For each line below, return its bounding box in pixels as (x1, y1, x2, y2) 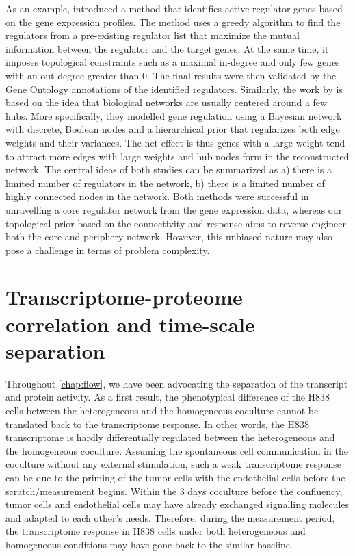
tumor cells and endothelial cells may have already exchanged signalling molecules (5, 497, 350, 511)
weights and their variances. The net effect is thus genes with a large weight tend (5, 135, 345, 149)
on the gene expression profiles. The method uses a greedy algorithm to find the (5, 14, 341, 29)
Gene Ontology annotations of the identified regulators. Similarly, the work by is (5, 81, 343, 96)
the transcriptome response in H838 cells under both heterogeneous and (5, 524, 306, 538)
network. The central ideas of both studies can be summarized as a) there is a (5, 162, 332, 177)
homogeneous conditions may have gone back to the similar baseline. (5, 537, 293, 551)
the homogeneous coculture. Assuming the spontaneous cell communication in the (5, 443, 348, 457)
